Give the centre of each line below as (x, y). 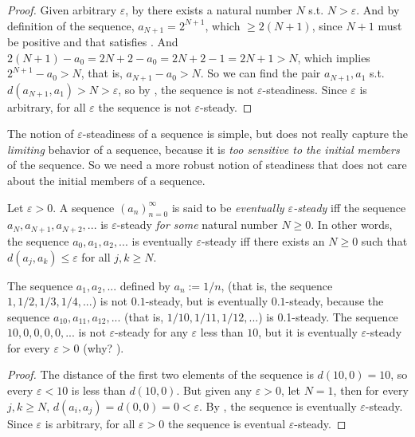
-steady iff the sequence (350, 207)
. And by (378, 10)
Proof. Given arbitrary (62, 10)
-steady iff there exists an (263, 240)
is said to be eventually (228, 207)
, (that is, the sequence (277, 285)
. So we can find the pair (260, 73)
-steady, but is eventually (207, 301)
